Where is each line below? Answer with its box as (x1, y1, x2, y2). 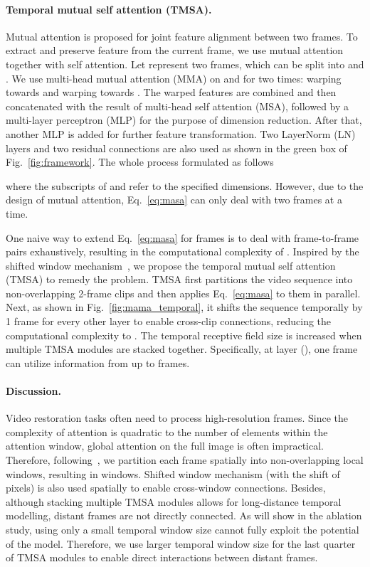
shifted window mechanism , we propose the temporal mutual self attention (6, 258, 336, 272)
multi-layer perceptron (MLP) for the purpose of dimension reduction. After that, (6, 112, 362, 127)
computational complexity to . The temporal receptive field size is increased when (6, 327, 362, 342)
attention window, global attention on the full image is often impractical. (6, 438, 324, 453)
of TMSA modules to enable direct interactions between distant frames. (6, 550, 318, 565)
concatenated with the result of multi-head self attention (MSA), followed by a (6, 98, 349, 113)
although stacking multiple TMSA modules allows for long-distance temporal (6, 494, 342, 509)
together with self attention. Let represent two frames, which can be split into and (6, 56, 364, 71)
